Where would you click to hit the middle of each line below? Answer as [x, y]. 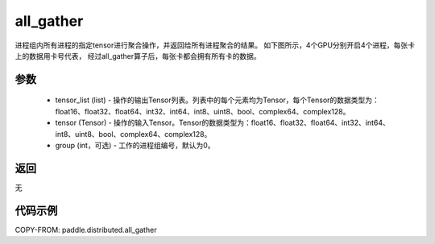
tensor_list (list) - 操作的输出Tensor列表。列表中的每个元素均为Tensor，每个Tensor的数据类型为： [217, 100]
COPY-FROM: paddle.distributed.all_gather [86, 230]
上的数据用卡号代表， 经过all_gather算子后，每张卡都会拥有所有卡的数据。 [138, 56]
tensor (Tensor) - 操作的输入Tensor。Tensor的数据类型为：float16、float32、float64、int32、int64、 [223, 123]
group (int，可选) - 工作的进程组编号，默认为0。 [135, 145]
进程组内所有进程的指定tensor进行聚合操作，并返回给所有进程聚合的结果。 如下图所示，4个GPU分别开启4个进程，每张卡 [215, 45]
